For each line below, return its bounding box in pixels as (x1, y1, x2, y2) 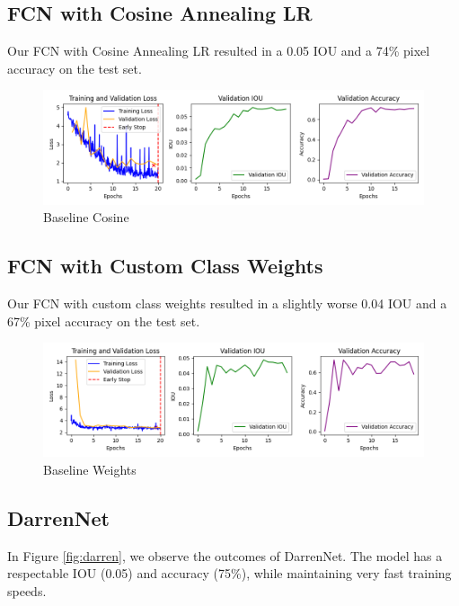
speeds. (7, 581, 47, 600)
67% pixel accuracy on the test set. (7, 311, 200, 330)
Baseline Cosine (43, 208, 129, 227)
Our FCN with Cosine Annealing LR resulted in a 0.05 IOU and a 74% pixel (7, 41, 430, 60)
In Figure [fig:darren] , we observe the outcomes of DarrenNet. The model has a (7, 546, 443, 565)
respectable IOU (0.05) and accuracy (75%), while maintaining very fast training (7, 564, 452, 583)
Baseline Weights (43, 459, 137, 478)
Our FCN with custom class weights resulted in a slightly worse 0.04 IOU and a (7, 293, 447, 312)
